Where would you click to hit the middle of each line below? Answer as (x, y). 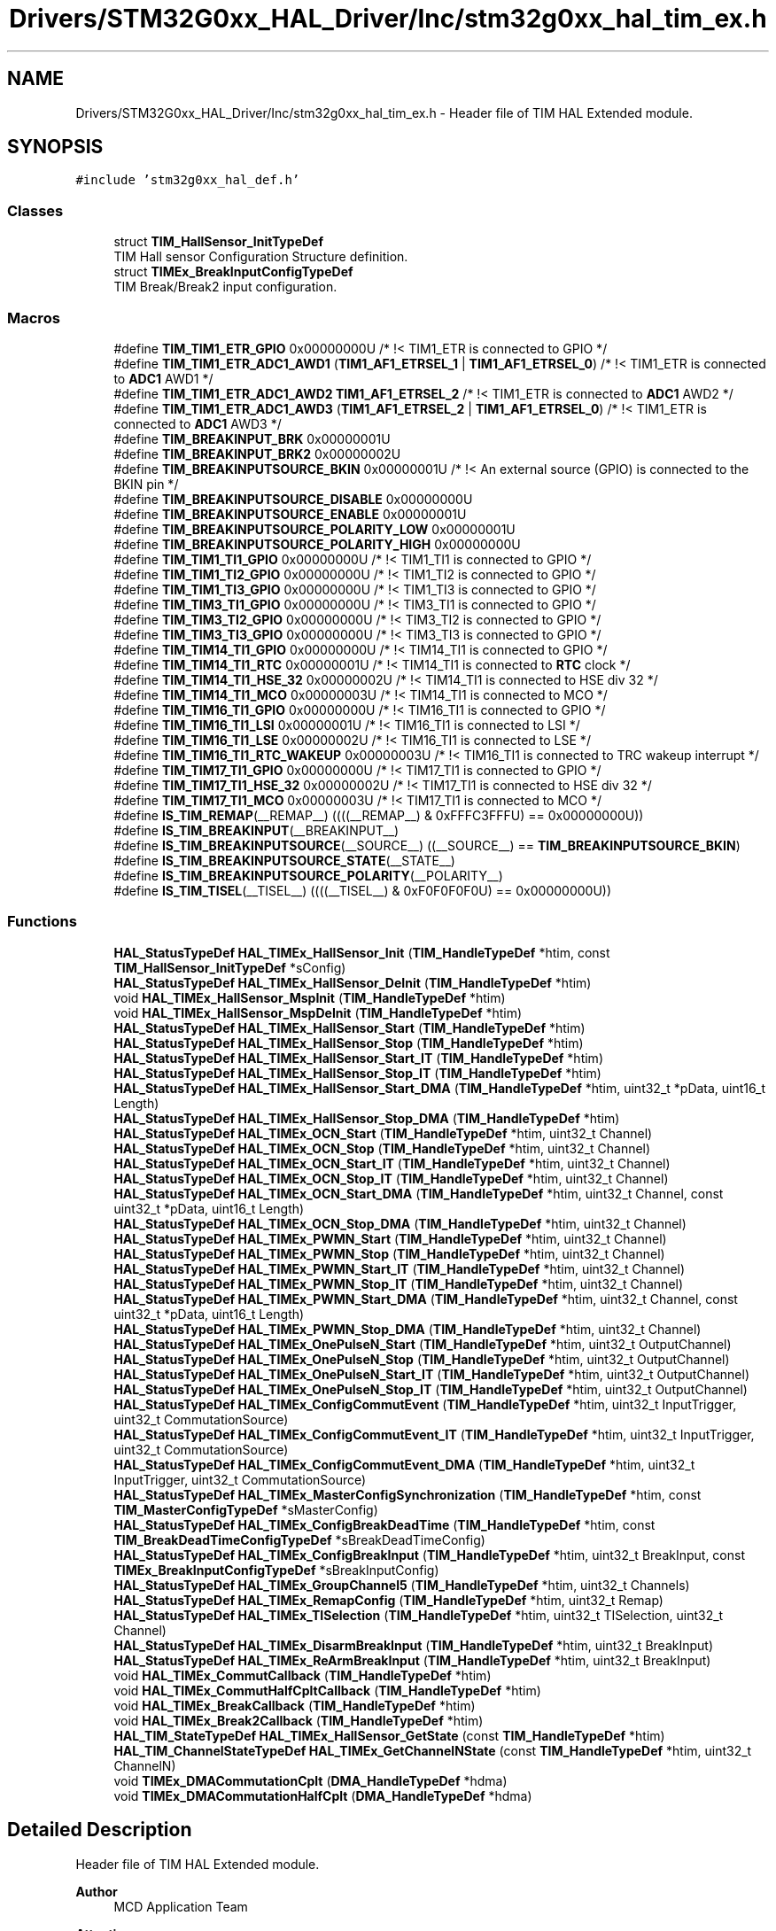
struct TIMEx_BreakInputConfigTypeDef (233, 272)
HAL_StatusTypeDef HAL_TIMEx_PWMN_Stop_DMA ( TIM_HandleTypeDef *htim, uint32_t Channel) (407, 1329)
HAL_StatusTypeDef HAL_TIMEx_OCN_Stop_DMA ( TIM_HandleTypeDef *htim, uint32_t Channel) (400, 1223)
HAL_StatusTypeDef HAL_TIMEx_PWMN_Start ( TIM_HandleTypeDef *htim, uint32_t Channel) (390, 1238)
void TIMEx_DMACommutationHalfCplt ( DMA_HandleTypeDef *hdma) (323, 1795)
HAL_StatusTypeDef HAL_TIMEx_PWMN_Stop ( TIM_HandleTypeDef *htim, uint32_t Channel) (389, 1253)
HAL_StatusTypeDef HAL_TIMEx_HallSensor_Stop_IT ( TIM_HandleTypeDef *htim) (357, 1073)
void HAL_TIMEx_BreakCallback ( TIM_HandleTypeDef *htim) (295, 1705)
